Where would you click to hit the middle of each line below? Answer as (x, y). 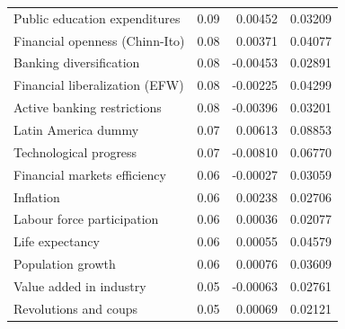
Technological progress (75, 151)
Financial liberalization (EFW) (99, 85)
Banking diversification (77, 62)
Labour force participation (86, 219)
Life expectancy (57, 241)
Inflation (37, 196)
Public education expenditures (97, 18)
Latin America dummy (76, 129)
